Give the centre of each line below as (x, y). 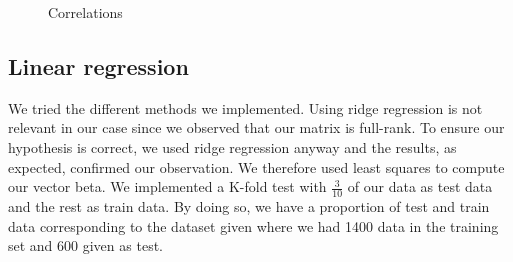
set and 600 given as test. (85, 245)
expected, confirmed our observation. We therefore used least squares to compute (256, 166)
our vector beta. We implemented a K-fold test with (167, 186)
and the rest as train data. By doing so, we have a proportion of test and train (249, 206)
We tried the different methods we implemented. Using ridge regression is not (245, 107)
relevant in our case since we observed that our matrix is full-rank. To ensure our (256, 127)
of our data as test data (420, 186)
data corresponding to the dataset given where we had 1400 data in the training (253, 225)
